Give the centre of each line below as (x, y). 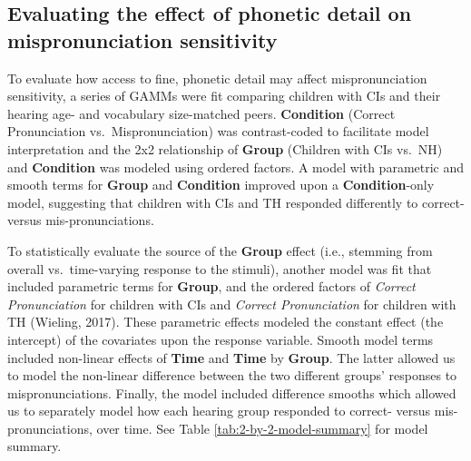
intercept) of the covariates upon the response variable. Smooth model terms (221, 339)
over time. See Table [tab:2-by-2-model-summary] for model (262, 428)
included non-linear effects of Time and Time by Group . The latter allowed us (231, 357)
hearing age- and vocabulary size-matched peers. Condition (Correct (201, 113)
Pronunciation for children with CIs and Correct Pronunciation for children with (232, 304)
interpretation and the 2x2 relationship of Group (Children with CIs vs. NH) (225, 148)
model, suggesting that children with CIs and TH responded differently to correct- (236, 202)
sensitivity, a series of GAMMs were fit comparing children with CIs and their (224, 96)
